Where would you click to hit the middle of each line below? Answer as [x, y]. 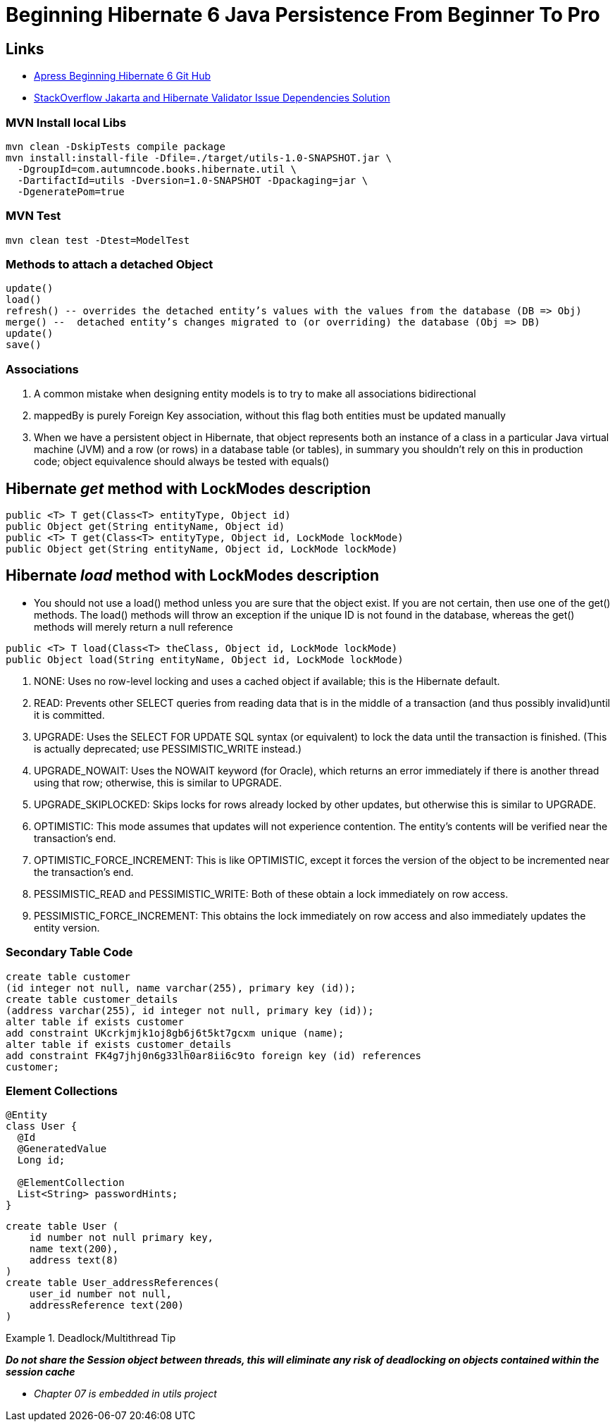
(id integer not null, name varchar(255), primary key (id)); [181, 988]
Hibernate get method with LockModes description [188, 488]
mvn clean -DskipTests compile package [116, 146]
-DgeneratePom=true [71, 191]
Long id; [41, 1160]
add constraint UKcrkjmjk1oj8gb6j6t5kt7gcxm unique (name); [175, 1033]
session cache [41, 1372]
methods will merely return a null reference [133, 626]
